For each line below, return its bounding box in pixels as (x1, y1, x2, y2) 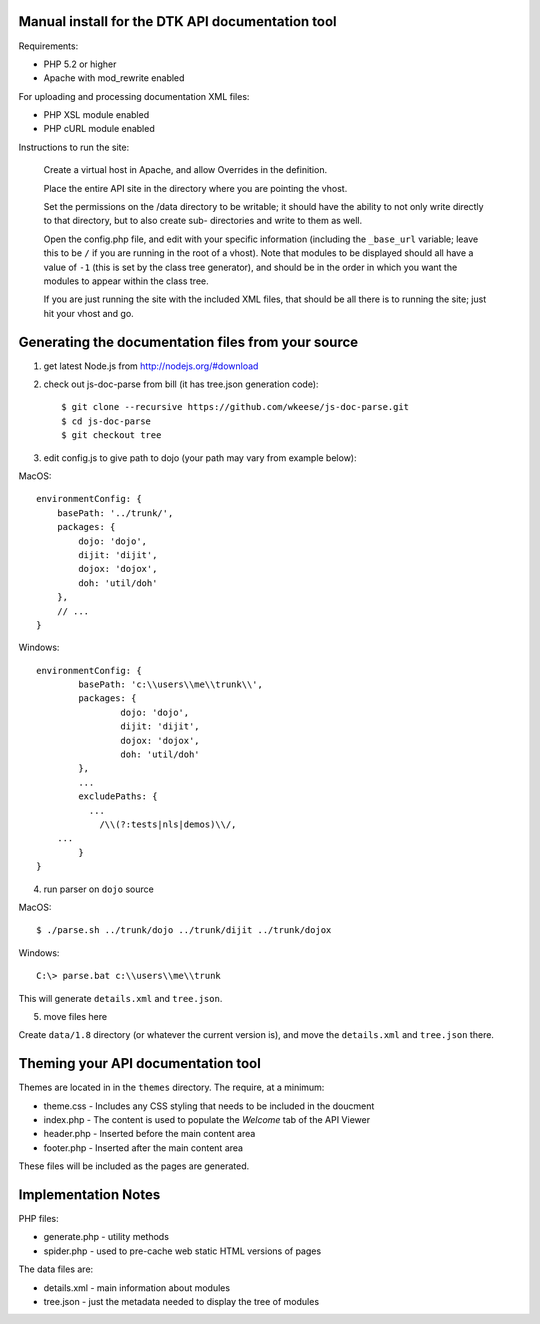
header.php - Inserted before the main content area (43, 1128, 256, 1140)
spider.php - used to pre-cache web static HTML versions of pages (43, 1245, 322, 1257)
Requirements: (18, 40, 79, 52)
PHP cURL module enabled (43, 123, 155, 135)
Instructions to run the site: (18, 141, 130, 153)
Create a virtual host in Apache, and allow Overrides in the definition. (43, 164, 328, 176)
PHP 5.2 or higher (43, 58, 117, 70)
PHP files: (18, 1213, 59, 1225)
